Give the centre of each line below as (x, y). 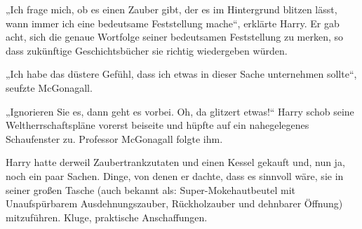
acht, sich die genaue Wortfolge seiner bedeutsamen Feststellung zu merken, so (175, 37)
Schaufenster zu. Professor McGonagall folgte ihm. (114, 138)
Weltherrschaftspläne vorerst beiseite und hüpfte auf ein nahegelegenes (157, 125)
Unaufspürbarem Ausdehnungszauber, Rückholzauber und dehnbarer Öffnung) (174, 203)
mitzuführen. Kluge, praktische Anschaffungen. (107, 217)
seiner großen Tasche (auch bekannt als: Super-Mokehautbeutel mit (150, 189)
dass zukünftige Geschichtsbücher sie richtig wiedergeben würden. (147, 50)
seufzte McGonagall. (49, 87)
